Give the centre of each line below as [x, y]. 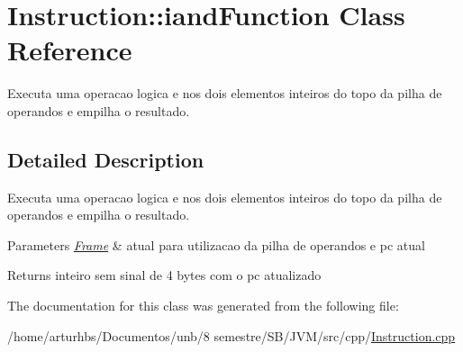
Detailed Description [106, 159]
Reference [70, 50]
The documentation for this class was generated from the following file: [203, 306]
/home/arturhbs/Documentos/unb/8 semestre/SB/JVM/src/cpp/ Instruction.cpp [231, 335]
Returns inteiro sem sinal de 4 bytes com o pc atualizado [164, 275]
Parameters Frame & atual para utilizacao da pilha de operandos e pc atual [216, 244]
